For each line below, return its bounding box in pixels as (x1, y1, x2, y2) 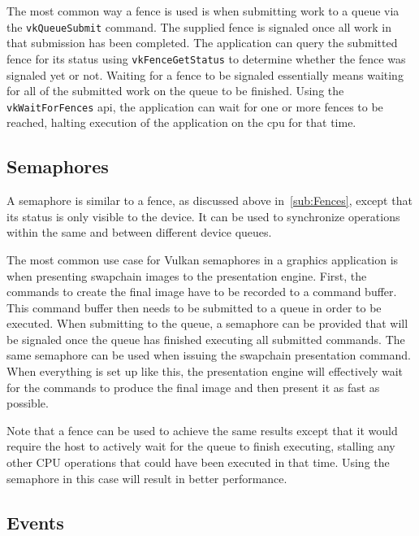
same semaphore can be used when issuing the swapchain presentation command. (6, 346, 411, 364)
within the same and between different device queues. (6, 224, 272, 241)
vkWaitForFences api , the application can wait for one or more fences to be (6, 98, 383, 115)
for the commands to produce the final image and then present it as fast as (6, 378, 380, 395)
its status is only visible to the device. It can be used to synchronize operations (6, 207, 400, 224)
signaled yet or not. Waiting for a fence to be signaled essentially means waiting (6, 66, 404, 83)
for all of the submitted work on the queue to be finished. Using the (6, 82, 344, 99)
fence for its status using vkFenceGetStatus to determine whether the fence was (6, 50, 406, 67)
